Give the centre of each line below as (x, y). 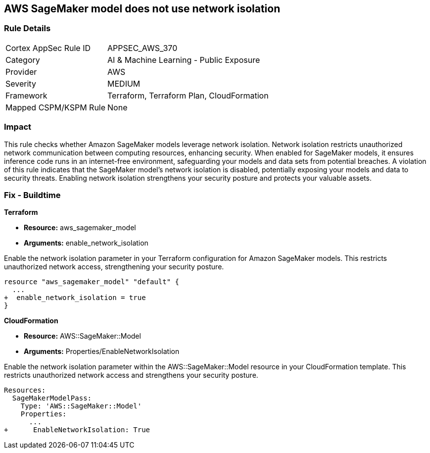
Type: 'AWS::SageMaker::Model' (81, 406)
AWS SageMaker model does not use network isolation (142, 9)
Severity (21, 83)
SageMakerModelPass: (52, 398)
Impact (18, 127)
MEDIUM (124, 83)
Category (23, 60)
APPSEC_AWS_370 (143, 48)
